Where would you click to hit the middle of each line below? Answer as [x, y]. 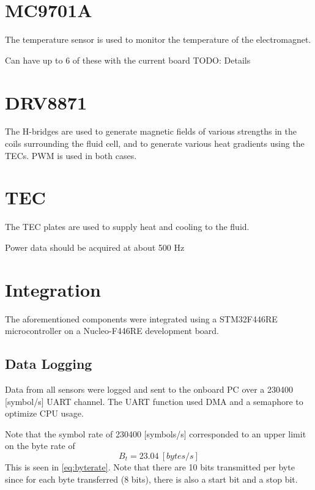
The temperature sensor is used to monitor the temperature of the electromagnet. [158, 39]
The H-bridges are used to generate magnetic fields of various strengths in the [151, 131]
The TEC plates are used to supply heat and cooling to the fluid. [127, 227]
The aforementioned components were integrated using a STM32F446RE [141, 318]
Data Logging [49, 364]
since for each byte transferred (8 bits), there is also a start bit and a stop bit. [151, 479]
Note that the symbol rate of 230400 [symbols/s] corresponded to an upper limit [156, 433]
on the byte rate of [40, 446]
